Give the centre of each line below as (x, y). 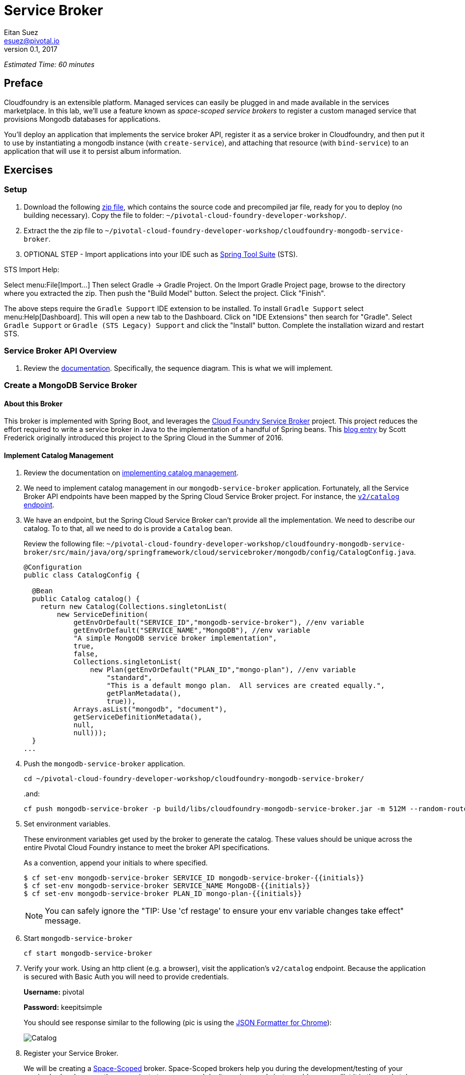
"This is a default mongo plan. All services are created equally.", (246, 686)
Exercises (29, 170)
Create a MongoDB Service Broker (71, 385)
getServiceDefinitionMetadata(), (138, 717)
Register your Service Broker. (71, 1053)
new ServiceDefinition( (102, 615)
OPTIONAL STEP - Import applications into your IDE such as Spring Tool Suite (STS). (161, 254)
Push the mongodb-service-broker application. (104, 764)
